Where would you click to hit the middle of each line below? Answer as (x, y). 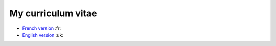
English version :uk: (43, 35)
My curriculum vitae (53, 13)
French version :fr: (42, 28)
